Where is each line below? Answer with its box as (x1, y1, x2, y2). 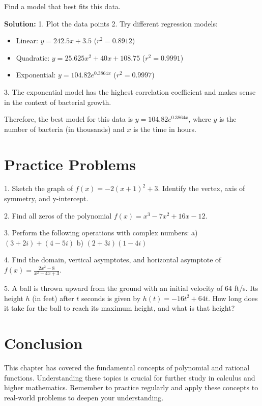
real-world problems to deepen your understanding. (4, 392, 164, 402)
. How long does (208, 292, 258, 303)
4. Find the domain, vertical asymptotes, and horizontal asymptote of (4, 254, 221, 265)
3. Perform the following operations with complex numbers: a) (4, 227, 198, 238)
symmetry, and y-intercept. (4, 193, 89, 204)
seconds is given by (81, 292, 141, 303)
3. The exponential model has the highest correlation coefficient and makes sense (4, 86, 256, 97)
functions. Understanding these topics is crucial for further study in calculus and (4, 372, 255, 383)
